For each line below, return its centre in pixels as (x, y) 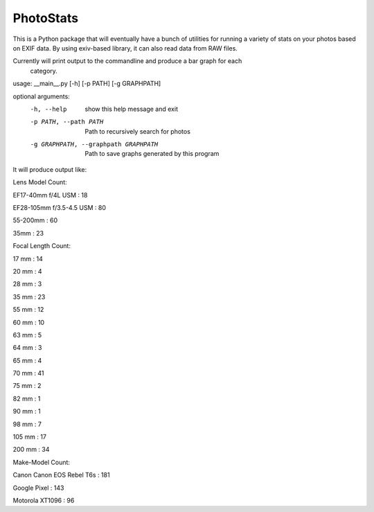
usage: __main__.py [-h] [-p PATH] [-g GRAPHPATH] (87, 84)
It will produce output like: (50, 169)
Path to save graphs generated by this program (152, 154)
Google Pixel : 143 (38, 488)
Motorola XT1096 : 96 (44, 500)
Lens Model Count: (40, 182)
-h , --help (48, 109)
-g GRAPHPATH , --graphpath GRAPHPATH (94, 144)
